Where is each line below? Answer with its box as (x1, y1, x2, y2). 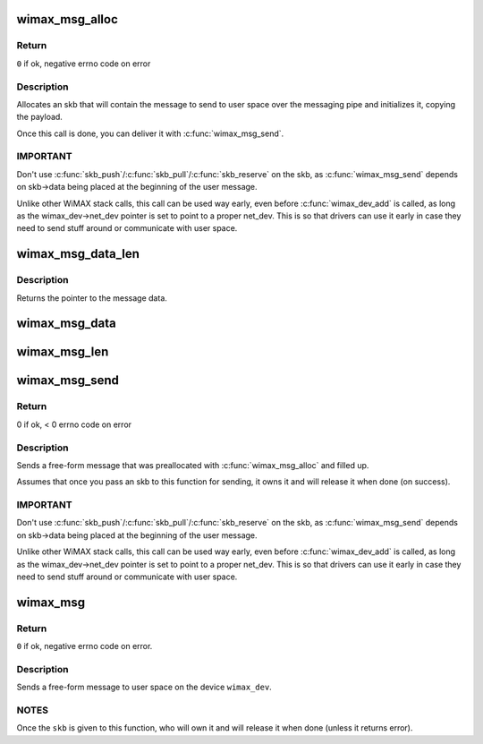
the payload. (16, 112, 63, 123)
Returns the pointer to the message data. (16, 292, 167, 304)
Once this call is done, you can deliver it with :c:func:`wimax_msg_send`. (16, 128, 284, 139)
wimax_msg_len (16, 345, 109, 360)
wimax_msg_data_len (16, 246, 140, 261)
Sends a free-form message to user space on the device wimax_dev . (16, 681, 272, 693)
